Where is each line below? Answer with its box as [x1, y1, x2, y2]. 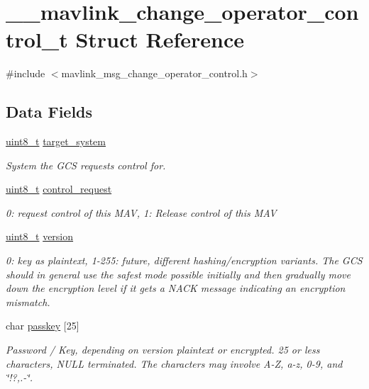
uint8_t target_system [6, 134, 106, 149]
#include [6, 66, 45, 81]
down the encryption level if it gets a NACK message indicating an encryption [6, 281, 346, 295]
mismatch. [6, 294, 50, 309]
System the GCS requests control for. [6, 157, 166, 172]
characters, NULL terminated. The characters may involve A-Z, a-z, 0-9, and [6, 356, 343, 371]
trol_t [6, 25, 68, 54]
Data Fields [6, 101, 93, 123]
